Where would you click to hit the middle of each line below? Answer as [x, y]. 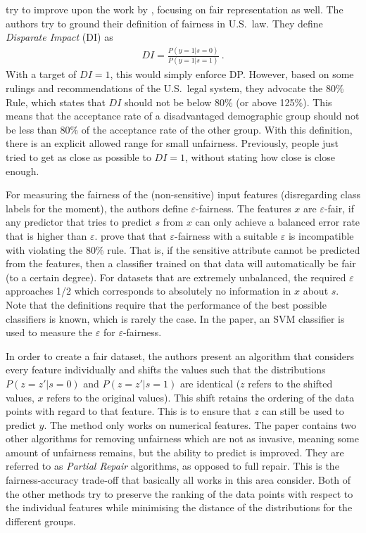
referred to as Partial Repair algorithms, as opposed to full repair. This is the [172, 466]
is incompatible [321, 235]
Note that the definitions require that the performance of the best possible [166, 304]
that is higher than [46, 235]
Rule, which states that [56, 102]
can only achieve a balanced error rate [278, 222]
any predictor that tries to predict [79, 222]
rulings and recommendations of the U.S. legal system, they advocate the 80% [175, 88]
